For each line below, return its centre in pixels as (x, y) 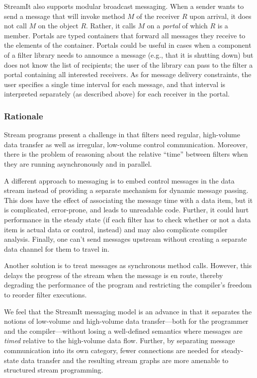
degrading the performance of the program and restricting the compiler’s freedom (128, 285)
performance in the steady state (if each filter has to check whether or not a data (128, 219)
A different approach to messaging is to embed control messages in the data (119, 180)
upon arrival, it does (220, 16)
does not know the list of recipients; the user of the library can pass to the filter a (128, 64)
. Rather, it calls (111, 26)
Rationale (24, 116)
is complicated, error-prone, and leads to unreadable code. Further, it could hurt (127, 210)
